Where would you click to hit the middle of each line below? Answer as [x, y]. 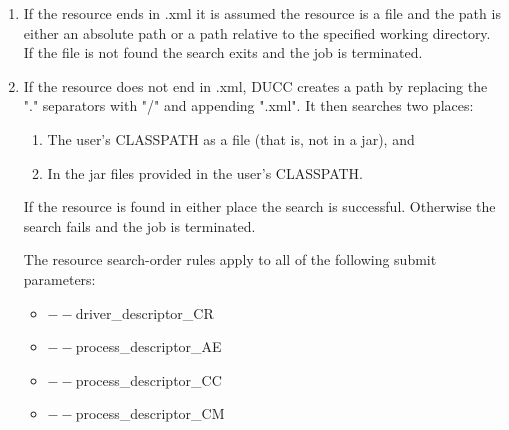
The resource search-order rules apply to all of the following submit [230, 259]
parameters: [59, 278]
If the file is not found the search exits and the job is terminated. [223, 52]
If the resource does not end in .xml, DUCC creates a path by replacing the [255, 85]
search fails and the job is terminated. [139, 225]
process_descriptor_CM [150, 413]
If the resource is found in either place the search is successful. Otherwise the [259, 206]
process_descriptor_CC [148, 379]
